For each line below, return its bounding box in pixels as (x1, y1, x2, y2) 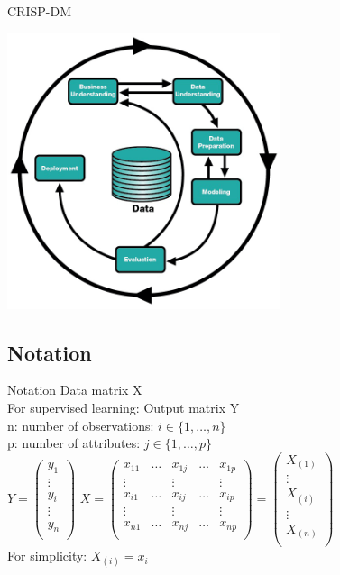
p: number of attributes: (7, 434, 141, 452)
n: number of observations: (7, 415, 154, 434)
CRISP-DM (7, 2, 71, 20)
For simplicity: (7, 546, 87, 565)
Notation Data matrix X (7, 380, 142, 399)
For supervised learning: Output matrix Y (7, 398, 240, 417)
